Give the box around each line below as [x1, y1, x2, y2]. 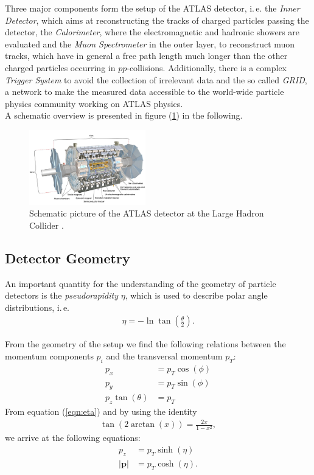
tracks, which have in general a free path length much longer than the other [5, 49, 288, 62]
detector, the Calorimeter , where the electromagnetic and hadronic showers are [5, 26, 300, 38]
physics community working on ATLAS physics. [5, 97, 183, 109]
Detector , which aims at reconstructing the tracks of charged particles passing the [5, 13, 309, 26]
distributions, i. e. [5, 300, 70, 313]
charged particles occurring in [5, 61, 116, 74]
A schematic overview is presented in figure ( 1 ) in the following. [5, 109, 243, 122]
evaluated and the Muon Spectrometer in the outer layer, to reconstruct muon [5, 37, 295, 50]
